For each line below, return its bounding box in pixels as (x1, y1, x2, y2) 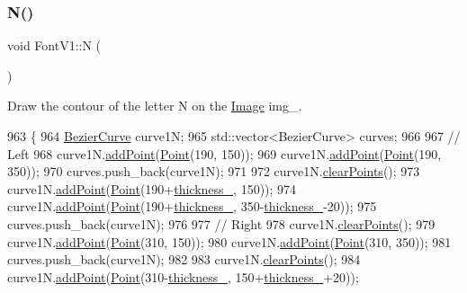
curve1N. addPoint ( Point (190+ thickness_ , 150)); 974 (7, 179, 297, 198)
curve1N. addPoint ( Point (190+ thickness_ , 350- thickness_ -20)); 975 (7, 197, 377, 216)
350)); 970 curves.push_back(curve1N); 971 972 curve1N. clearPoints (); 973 (7, 162, 420, 181)
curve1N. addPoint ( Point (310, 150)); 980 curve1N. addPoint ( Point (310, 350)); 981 (7, 232, 452, 251)
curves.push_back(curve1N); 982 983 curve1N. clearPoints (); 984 (7, 250, 361, 269)
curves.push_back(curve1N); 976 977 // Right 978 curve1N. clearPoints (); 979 (7, 214, 436, 233)
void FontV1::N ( (7, 36, 102, 55)
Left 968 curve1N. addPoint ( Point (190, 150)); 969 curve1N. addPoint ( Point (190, (7, 144, 442, 163)
